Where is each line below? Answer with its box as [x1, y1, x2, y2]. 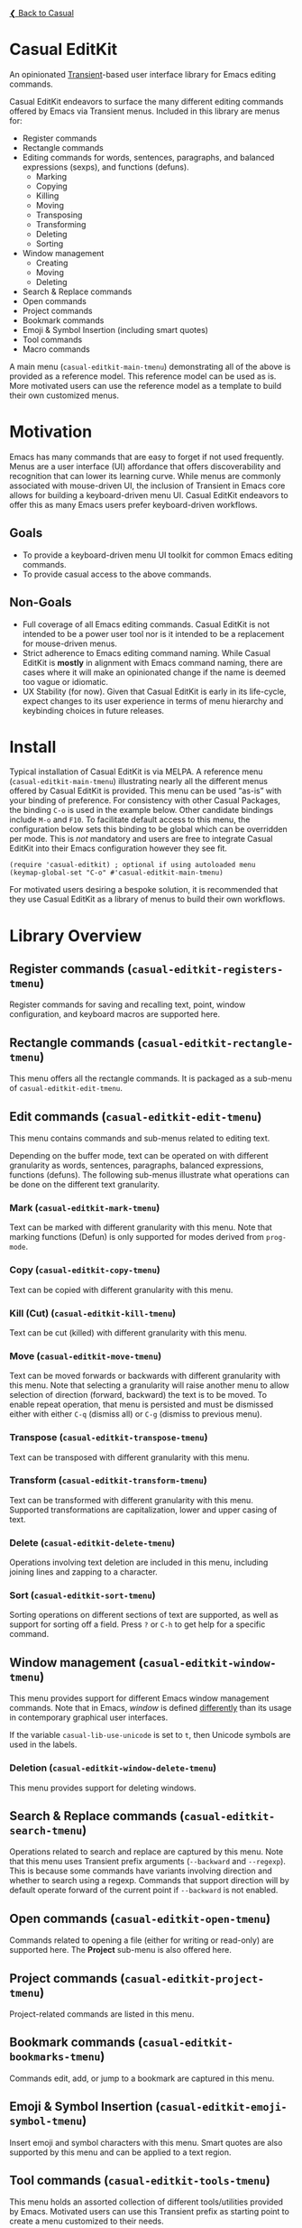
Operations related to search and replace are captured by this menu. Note [9, 1846, 284, 1857]
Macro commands [22, 343, 90, 355]
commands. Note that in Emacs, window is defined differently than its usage [9, 1703, 292, 1714]
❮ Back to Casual [9, 8, 75, 18]
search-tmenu [9, 1824, 83, 1837]
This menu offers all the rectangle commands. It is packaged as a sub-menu [9, 1073, 293, 1084]
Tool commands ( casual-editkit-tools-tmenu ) [9, 2173, 270, 2187]
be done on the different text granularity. [9, 1179, 160, 1190]
